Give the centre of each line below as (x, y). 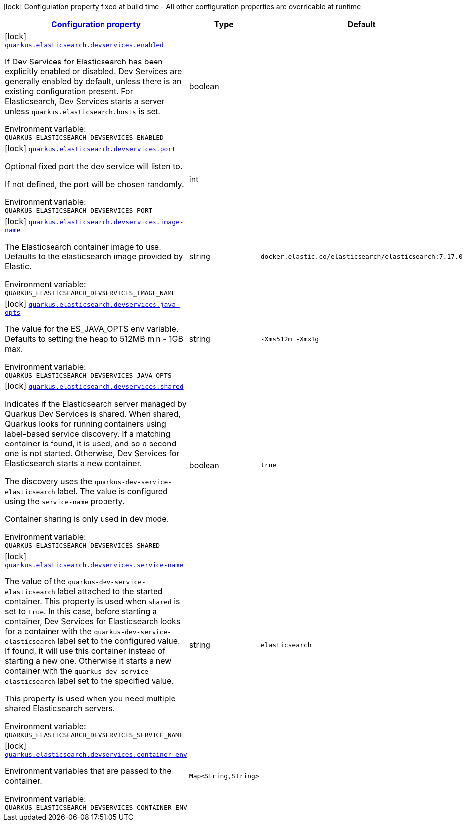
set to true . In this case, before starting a (81, 611)
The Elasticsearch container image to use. (83, 247)
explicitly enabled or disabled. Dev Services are (94, 71)
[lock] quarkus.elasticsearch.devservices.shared (94, 386)
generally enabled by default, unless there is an (93, 81)
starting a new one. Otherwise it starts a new (88, 661)
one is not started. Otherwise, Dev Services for (92, 453)
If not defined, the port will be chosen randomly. (95, 184)
